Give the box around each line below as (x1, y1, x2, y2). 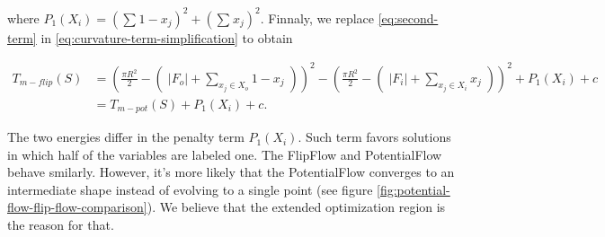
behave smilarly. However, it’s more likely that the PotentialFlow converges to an (7, 162, 455, 181)
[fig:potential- (377, 180, 450, 198)
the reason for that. (7, 215, 114, 234)
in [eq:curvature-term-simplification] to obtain (40, 28, 293, 47)
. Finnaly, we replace (260, 8, 375, 27)
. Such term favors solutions (298, 127, 451, 146)
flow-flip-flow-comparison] (7, 197, 147, 216)
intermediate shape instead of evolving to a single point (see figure (7, 180, 373, 198)
